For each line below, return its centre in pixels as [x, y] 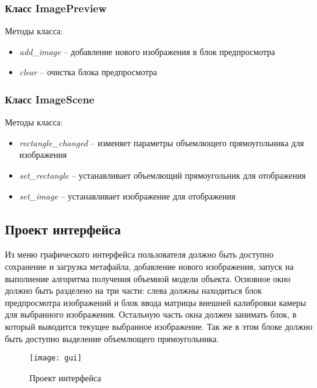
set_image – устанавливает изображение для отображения [127, 196]
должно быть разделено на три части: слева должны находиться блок [133, 290]
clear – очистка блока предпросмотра [88, 72]
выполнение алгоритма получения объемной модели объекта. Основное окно [148, 278]
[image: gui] [56, 358]
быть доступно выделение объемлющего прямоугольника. [112, 338]
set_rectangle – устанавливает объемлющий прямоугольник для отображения [162, 175]
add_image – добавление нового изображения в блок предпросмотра [147, 51]
